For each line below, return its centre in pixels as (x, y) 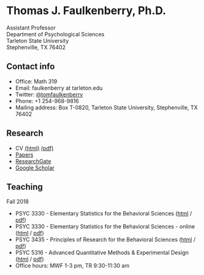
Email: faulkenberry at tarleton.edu (59, 88)
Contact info (31, 67)
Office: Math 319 (36, 81)
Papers (24, 155)
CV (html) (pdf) (34, 148)
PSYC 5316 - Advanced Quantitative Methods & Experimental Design (102, 253)
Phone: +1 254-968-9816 (47, 101)
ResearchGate (33, 161)
